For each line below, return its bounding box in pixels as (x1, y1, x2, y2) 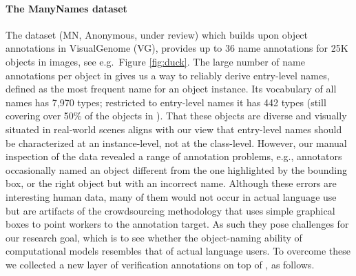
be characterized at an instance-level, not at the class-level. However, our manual (6, 135, 347, 150)
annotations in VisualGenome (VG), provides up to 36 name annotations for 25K (6, 41, 348, 55)
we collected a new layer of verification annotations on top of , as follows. (6, 257, 315, 271)
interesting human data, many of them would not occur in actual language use (6, 189, 337, 204)
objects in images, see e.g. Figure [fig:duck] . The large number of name (6, 54, 305, 68)
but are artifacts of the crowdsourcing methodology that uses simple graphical (6, 203, 335, 217)
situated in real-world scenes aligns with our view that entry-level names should (6, 121, 342, 136)
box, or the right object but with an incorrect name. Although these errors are (6, 176, 337, 190)
